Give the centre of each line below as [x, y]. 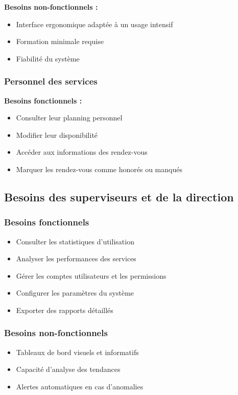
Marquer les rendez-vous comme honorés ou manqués [99, 169]
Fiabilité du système [48, 58]
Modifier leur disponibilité [57, 134]
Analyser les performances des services [76, 258]
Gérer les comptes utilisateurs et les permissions [91, 275]
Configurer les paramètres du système [75, 293]
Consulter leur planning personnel [69, 118]
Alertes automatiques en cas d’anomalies [80, 386]
